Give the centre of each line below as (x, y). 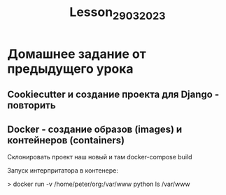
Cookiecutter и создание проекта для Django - (113, 95)
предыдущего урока (71, 69)
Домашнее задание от (77, 54)
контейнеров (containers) (66, 140)
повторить (31, 106)
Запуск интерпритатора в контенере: (63, 170)
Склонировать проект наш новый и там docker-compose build (100, 157)
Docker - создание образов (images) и (95, 129)
